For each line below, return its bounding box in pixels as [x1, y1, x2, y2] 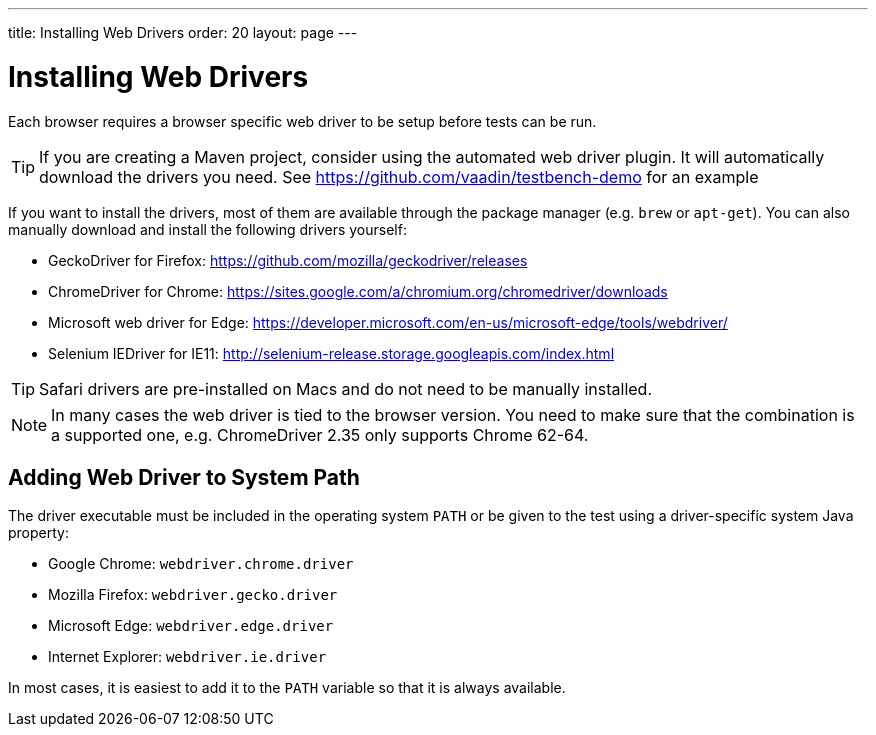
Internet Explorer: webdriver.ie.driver [48, 648, 327, 666]
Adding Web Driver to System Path [8, 464, 360, 490]
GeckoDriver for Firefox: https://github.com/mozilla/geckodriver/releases [48, 251, 528, 269]
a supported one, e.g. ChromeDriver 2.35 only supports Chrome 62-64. [51, 424, 589, 445]
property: [8, 524, 69, 542]
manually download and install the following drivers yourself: [8, 220, 407, 238]
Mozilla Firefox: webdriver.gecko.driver [48, 586, 338, 604]
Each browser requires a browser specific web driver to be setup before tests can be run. [8, 112, 597, 130]
